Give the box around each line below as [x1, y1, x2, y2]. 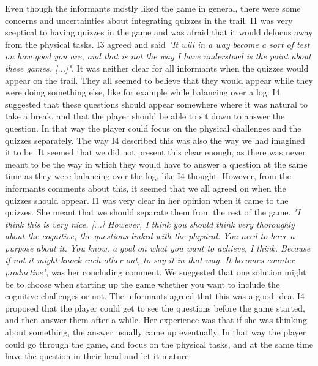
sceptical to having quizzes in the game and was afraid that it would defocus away [5, 26, 313, 39]
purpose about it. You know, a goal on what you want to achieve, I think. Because [5, 241, 311, 254]
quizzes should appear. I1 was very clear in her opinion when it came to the [5, 193, 289, 206]
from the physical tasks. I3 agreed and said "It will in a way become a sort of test [5, 37, 310, 50]
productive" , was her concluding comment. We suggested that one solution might [5, 266, 306, 278]
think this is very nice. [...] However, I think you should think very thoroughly [5, 217, 295, 230]
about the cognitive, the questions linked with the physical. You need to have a [5, 230, 295, 242]
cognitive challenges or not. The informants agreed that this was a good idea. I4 [5, 289, 305, 302]
